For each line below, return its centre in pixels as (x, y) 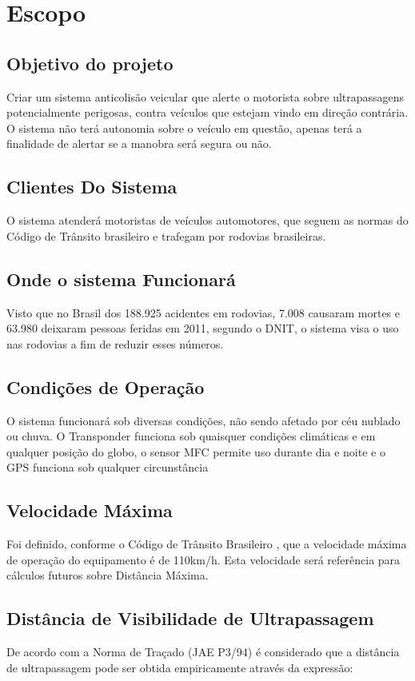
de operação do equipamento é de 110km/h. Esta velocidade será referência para (204, 559)
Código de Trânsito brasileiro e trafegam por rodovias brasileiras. (166, 235)
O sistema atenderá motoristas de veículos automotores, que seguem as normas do (207, 220)
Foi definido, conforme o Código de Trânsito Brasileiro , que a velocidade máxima (207, 544)
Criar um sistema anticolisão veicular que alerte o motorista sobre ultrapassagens (206, 96)
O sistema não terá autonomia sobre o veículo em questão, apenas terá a (184, 127)
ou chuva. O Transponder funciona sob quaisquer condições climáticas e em (191, 436)
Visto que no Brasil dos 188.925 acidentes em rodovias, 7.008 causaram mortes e (203, 312)
